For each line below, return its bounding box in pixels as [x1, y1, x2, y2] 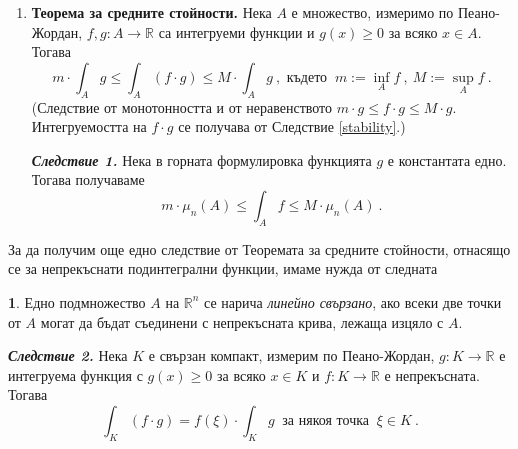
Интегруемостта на [31, 116, 147, 137]
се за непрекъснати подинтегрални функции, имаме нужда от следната [8, 258, 438, 279]
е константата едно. [387, 149, 507, 170]
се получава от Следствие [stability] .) [178, 116, 406, 137]
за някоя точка [282, 413, 369, 428]
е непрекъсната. [384, 364, 480, 385]
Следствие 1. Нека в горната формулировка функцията [31, 149, 372, 170]
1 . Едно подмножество [8, 291, 146, 312]
